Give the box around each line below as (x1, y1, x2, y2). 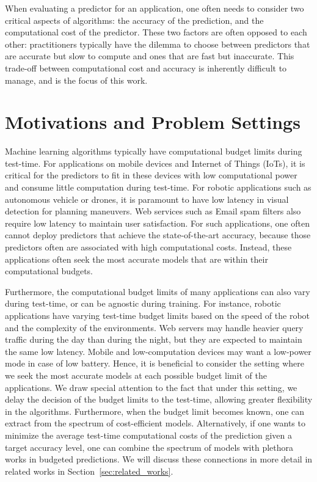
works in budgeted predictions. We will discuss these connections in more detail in (5, 453, 313, 466)
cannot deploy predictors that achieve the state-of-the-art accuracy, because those (5, 228, 311, 241)
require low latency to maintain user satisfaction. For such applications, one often (5, 216, 310, 229)
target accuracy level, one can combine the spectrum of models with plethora (5, 440, 293, 453)
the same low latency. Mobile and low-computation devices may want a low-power (5, 345, 312, 357)
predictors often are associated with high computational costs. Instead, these (5, 241, 292, 254)
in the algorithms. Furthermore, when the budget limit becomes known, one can (5, 404, 305, 417)
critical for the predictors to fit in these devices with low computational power (5, 169, 297, 181)
